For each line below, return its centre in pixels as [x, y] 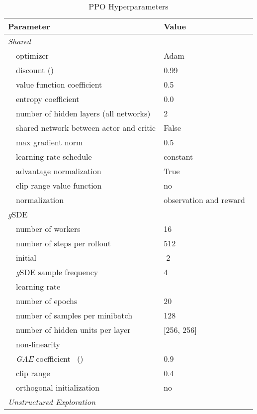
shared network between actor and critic [86, 128]
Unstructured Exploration [52, 402]
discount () [35, 70]
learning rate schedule [54, 156]
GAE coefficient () [50, 359]
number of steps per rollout [63, 243]
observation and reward [204, 200]
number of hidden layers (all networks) [83, 113]
